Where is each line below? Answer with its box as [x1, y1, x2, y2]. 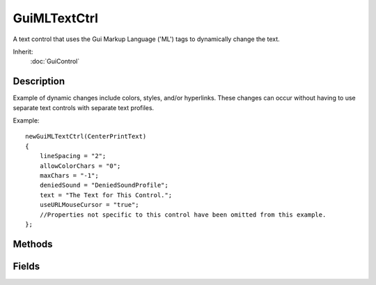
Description [13, 75, 65, 87]
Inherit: [13, 47, 33, 56]
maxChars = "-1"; [39, 171, 99, 179]
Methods [13, 238, 53, 250]
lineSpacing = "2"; [39, 152, 107, 160]
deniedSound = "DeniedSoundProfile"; [39, 181, 169, 190]
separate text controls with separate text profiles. [13, 103, 155, 111]
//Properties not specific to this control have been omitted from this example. [39, 210, 327, 219]
